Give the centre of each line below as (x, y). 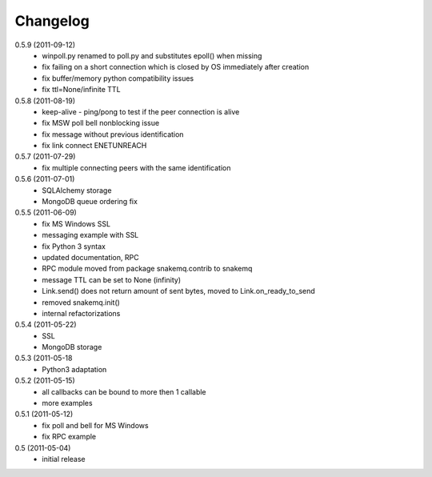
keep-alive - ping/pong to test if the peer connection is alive (141, 111)
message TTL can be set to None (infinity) (112, 279)
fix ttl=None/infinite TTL (81, 90)
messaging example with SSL (90, 235)
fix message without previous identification (113, 134)
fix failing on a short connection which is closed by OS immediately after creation (176, 67)
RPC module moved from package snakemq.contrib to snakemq (147, 269)
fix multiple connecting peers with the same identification (136, 167)
